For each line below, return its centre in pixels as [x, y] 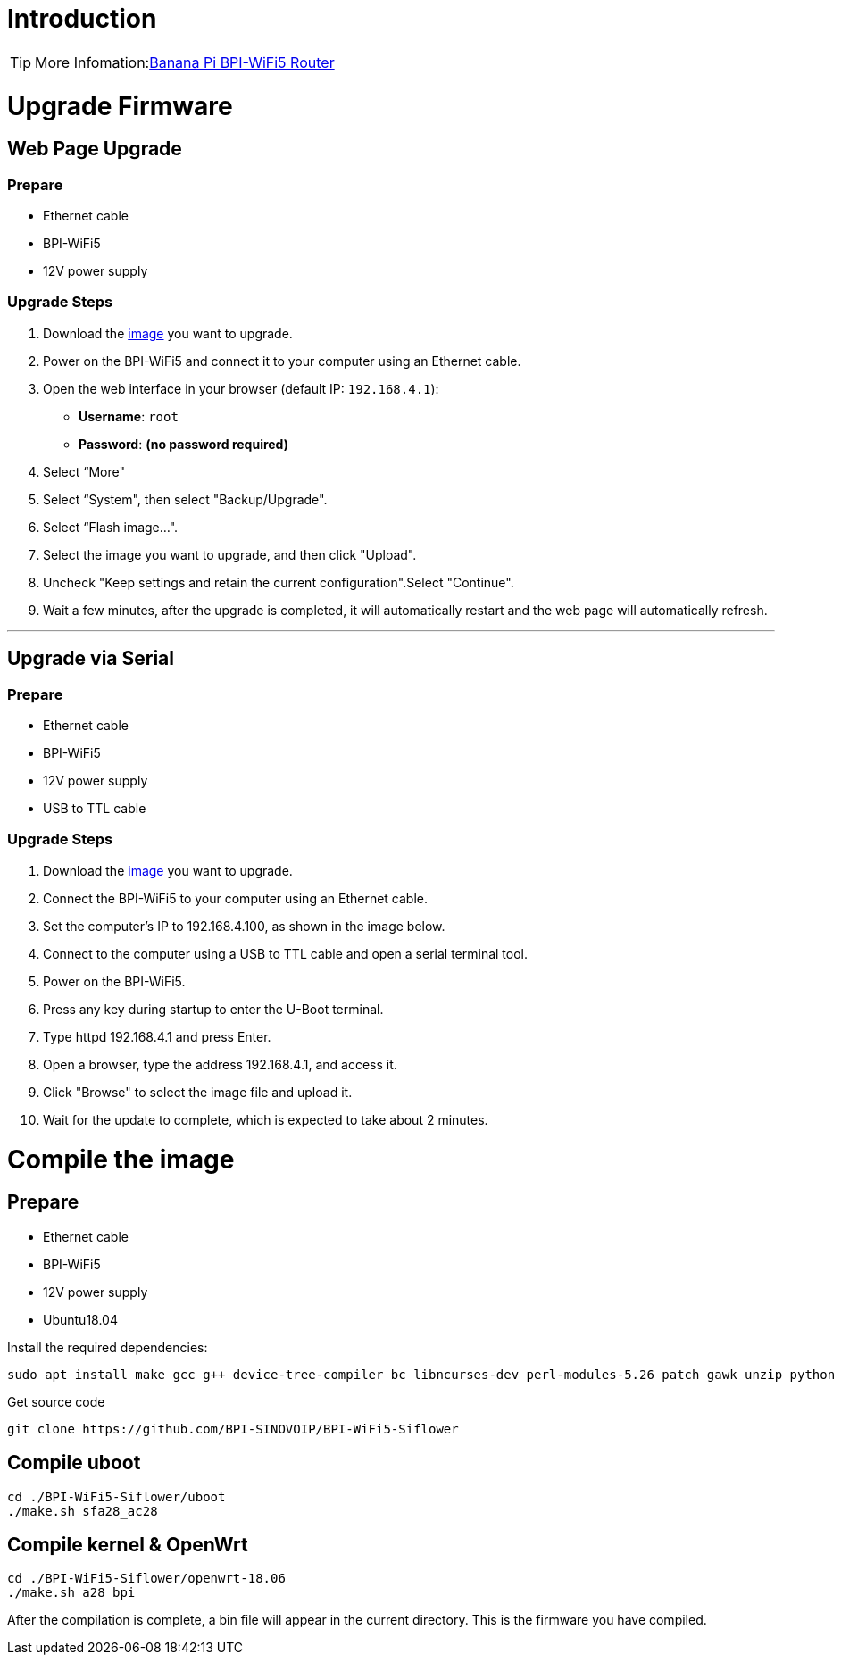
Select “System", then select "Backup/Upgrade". [185, 499]
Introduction [82, 19]
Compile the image [121, 1159]
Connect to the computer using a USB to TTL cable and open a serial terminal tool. [285, 953]
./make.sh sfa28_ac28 [83, 1511]
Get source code [56, 1401]
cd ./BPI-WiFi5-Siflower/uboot [117, 1496]
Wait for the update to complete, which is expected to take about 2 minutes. [266, 1119]
